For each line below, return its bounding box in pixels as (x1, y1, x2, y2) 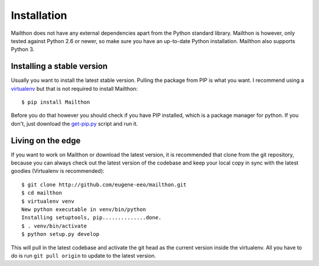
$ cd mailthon (21, 189, 62, 196)
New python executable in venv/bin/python (21, 206, 147, 213)
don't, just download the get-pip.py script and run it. (11, 120, 138, 127)
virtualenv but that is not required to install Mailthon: (11, 85, 138, 92)
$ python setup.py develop (21, 231, 100, 238)
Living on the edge (11, 136, 81, 146)
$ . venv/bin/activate (21, 222, 87, 229)
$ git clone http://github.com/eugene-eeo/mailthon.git (21, 181, 187, 188)
